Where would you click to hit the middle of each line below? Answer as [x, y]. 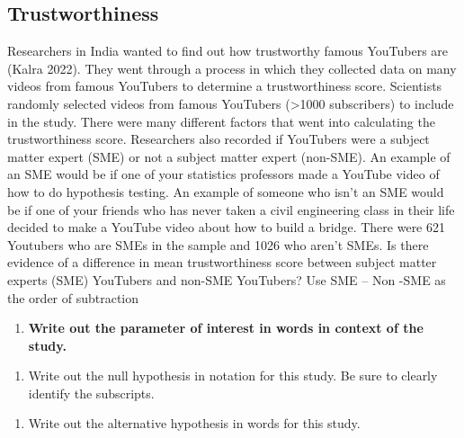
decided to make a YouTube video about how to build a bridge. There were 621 [227, 227]
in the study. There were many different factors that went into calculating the [221, 121]
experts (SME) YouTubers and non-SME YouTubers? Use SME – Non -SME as [227, 279]
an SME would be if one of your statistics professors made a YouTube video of [223, 174]
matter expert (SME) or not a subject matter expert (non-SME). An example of [229, 156]
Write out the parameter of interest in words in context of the [226, 328]
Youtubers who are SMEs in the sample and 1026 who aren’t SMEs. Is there [218, 244]
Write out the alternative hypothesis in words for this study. [194, 423]
